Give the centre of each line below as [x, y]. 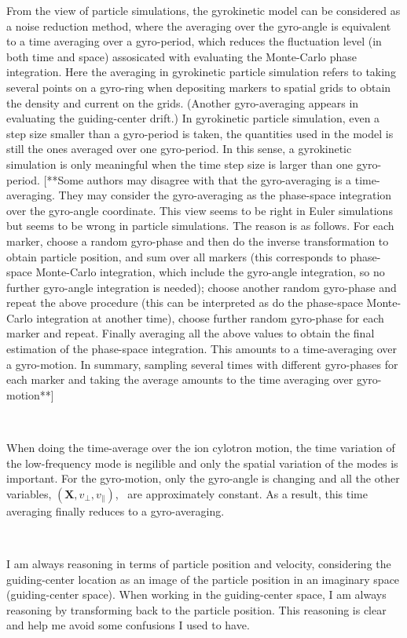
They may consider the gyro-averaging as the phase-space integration [225, 195]
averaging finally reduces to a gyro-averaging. [115, 510]
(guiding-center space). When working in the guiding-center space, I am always [196, 594]
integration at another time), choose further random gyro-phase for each [210, 317]
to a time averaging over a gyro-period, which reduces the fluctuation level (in [194, 41]
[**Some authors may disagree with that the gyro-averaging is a [198, 179]
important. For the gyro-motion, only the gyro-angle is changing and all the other [203, 478]
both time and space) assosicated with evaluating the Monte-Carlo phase [182, 56]
